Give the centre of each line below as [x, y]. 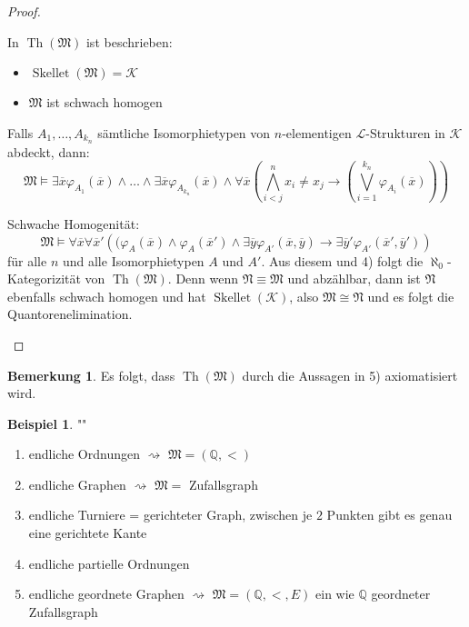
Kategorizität [44, 279]
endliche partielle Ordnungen [109, 563]
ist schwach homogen [105, 102]
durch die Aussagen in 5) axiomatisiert [350, 375]
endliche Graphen [77, 484]
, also [304, 296]
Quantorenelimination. [70, 314]
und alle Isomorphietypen [133, 260]
